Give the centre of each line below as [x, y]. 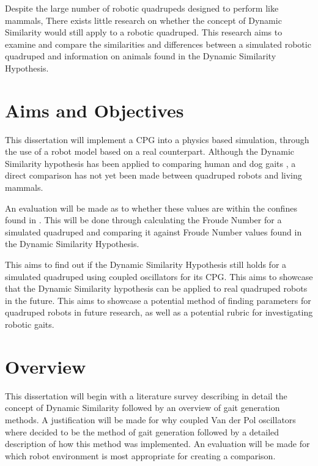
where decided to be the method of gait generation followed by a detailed [142, 431]
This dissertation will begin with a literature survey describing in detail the [146, 395]
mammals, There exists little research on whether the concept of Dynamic [143, 20]
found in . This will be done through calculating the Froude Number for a [143, 220]
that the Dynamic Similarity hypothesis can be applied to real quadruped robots [156, 288]
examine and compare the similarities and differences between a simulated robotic [158, 44]
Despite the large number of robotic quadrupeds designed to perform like [142, 8]
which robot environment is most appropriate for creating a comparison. [140, 455]
